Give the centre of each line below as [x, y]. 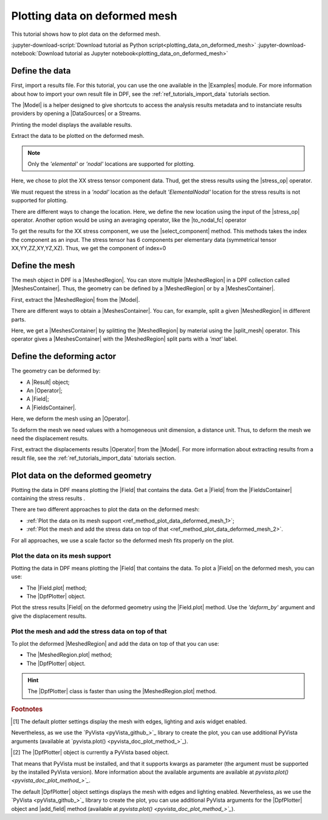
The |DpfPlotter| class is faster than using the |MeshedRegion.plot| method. [122, 691]
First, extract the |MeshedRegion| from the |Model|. [76, 299]
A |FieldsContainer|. [51, 408]
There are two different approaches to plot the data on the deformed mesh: [105, 510]
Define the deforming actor [64, 356]
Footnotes [27, 709]
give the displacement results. [49, 616]
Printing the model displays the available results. [72, 125]
